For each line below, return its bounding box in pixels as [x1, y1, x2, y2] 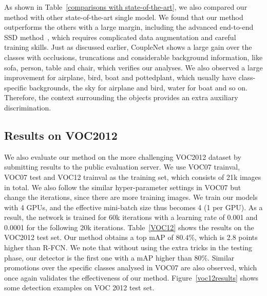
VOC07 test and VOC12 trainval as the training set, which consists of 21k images [4, 171, 261, 182]
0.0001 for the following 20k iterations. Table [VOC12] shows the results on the [4, 221, 254, 232]
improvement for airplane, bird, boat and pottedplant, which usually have [4, 72, 236, 83]
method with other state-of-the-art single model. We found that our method [4, 11, 243, 22]
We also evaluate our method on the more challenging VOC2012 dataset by [4, 151, 241, 162]
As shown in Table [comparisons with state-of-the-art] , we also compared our [4, 2, 247, 12]
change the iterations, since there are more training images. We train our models [4, 192, 258, 202]
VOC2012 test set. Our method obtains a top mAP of [4, 232, 174, 243]
